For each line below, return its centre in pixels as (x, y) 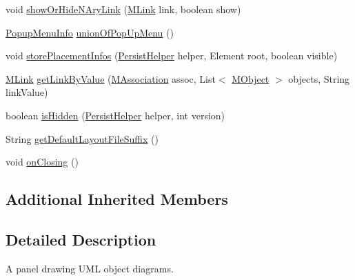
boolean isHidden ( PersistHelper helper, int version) (115, 115)
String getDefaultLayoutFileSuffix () (82, 138)
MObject (251, 78)
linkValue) (27, 92)
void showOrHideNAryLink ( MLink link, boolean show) (123, 9)
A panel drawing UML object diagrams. (90, 268)
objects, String (319, 78)
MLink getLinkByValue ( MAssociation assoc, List (111, 78)
